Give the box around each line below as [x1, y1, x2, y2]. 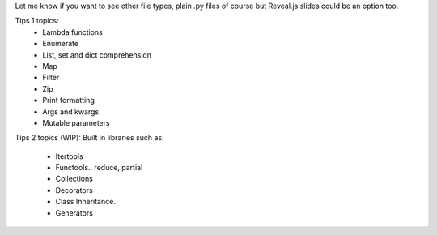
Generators [55, 207, 93, 218]
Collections [55, 174, 93, 184]
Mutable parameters [42, 117, 110, 127]
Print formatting [42, 96, 95, 105]
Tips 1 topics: [15, 16, 60, 26]
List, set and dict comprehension [42, 49, 152, 60]
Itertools [55, 151, 84, 161]
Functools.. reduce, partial [55, 163, 143, 173]
